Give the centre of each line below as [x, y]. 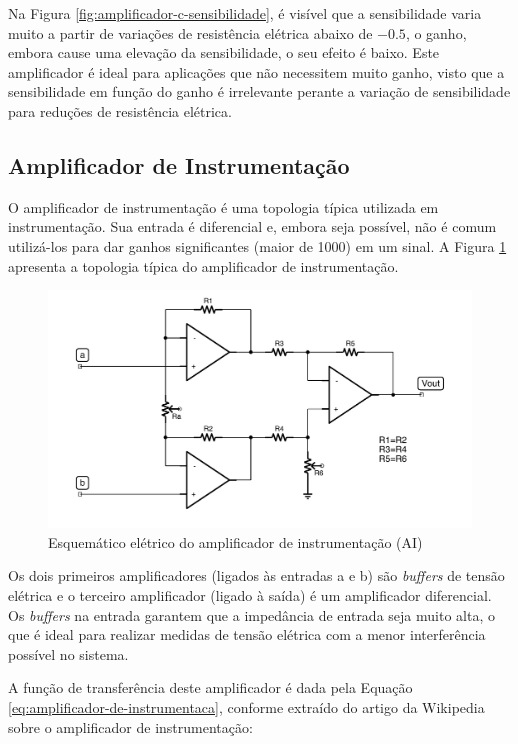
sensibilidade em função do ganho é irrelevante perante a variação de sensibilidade [259, 91]
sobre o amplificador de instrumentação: [130, 726]
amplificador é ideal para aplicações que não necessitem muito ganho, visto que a [256, 71]
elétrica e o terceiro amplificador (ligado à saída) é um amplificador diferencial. [250, 595]
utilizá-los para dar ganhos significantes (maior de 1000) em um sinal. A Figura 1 [257, 245]
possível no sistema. [68, 653]
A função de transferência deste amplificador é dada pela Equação [210, 687]
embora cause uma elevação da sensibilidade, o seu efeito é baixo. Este [224, 52]
